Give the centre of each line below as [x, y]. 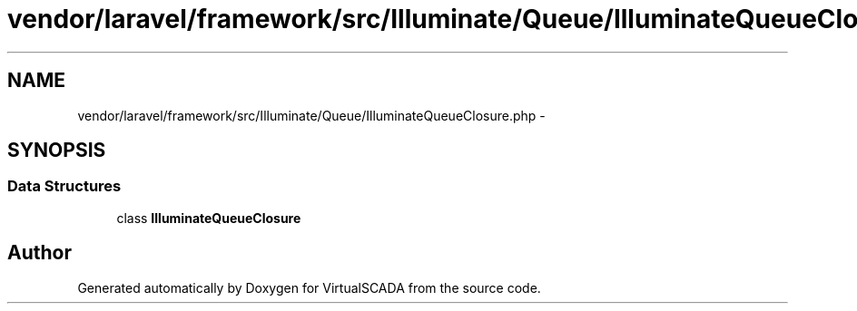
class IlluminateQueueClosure [209, 218]
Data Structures [64, 186]
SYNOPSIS [57, 151]
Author [39, 253]
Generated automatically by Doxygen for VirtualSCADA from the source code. [309, 287]
